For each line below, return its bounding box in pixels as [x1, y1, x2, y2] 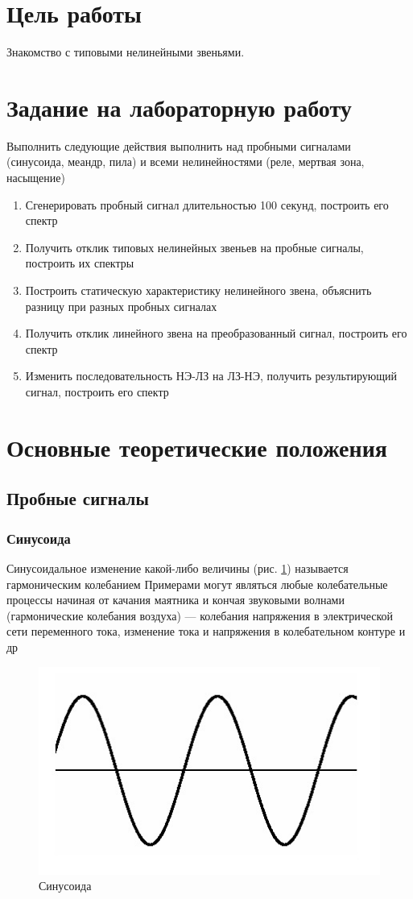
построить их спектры [25, 255, 134, 271]
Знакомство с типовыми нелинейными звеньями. [6, 43, 245, 60]
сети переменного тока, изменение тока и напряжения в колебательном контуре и [6, 623, 406, 640]
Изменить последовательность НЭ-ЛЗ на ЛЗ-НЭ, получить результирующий [25, 367, 397, 384]
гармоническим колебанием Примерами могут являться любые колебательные [6, 575, 388, 592]
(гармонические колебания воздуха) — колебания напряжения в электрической [6, 607, 394, 623]
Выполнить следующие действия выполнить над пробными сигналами [6, 137, 351, 154]
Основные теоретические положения [6, 430, 387, 463]
